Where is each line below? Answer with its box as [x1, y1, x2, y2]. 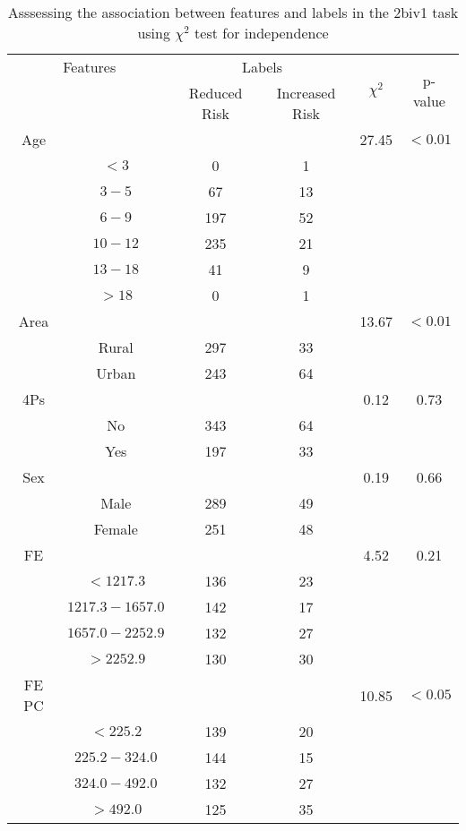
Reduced [188, 82, 243, 103]
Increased [276, 82, 336, 103]
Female [93, 518, 138, 539]
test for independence [194, 22, 329, 43]
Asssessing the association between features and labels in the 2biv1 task [7, 2, 459, 22]
